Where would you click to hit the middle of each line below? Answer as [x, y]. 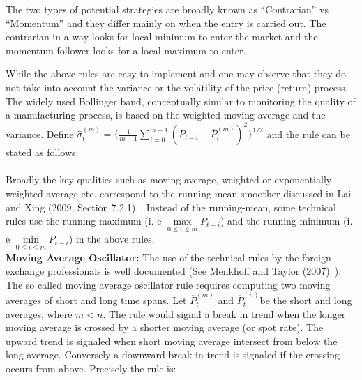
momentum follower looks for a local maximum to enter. [126, 50]
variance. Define [40, 134]
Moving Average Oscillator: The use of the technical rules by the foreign [168, 257]
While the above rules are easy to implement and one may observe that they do [176, 74]
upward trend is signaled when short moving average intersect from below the [172, 341]
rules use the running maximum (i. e [84, 221]
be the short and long [306, 300]
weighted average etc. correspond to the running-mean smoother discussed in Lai [179, 193]
